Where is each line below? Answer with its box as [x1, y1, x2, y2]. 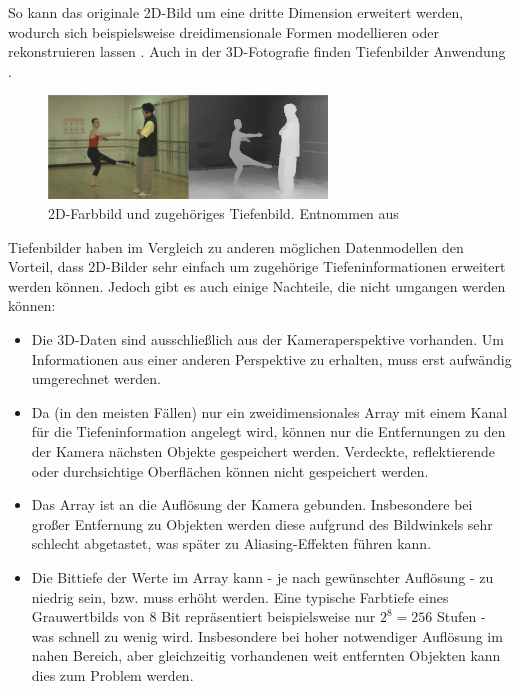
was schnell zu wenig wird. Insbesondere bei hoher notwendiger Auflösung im [31, 625, 503, 646]
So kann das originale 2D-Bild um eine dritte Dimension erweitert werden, [8, 2, 464, 22]
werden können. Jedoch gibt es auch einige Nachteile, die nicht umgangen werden [8, 275, 506, 296]
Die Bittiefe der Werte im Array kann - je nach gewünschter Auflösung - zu [31, 566, 494, 587]
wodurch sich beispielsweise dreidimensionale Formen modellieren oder [8, 21, 439, 42]
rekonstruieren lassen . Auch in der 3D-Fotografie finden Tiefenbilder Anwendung [8, 41, 506, 62]
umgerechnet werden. [31, 368, 161, 389]
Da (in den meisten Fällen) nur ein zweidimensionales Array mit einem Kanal [31, 401, 508, 422]
